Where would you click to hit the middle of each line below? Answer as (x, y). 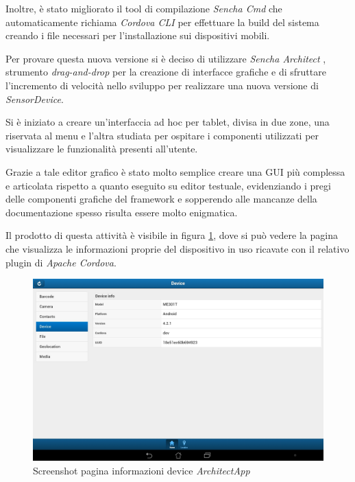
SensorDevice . (35, 99)
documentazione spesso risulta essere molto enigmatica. (122, 212)
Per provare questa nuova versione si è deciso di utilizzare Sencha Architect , (166, 58)
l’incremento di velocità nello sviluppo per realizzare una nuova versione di (162, 85)
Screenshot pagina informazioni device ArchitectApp (142, 470)
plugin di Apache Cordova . (61, 262)
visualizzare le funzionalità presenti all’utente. (102, 149)
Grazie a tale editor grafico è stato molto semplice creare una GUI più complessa (175, 171)
